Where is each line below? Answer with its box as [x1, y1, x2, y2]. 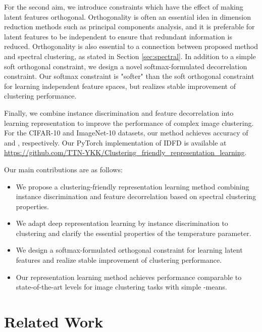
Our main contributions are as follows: [4, 164, 123, 174]
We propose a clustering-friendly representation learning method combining [16, 181, 249, 192]
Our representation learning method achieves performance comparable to [16, 271, 242, 282]
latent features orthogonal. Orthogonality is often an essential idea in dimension [4, 11, 251, 22]
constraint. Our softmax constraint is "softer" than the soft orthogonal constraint [4, 71, 254, 81]
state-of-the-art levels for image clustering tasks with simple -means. [16, 281, 227, 292]
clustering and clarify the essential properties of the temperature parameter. [16, 227, 251, 238]
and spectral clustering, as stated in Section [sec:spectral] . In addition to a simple [4, 51, 256, 61]
